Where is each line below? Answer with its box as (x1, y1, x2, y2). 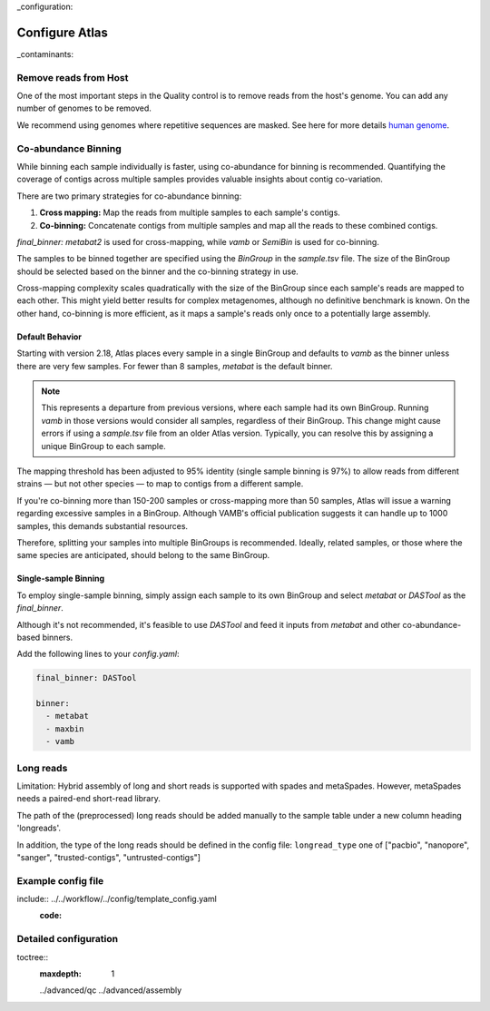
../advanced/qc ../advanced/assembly (39, 985, 182, 996)
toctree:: (16, 951, 49, 962)
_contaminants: (16, 48, 74, 59)
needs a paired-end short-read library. (16, 793, 161, 804)
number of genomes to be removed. (16, 103, 152, 113)
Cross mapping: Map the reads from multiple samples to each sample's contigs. (39, 207, 340, 218)
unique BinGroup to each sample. (41, 440, 167, 451)
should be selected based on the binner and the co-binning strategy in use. (16, 266, 299, 277)
